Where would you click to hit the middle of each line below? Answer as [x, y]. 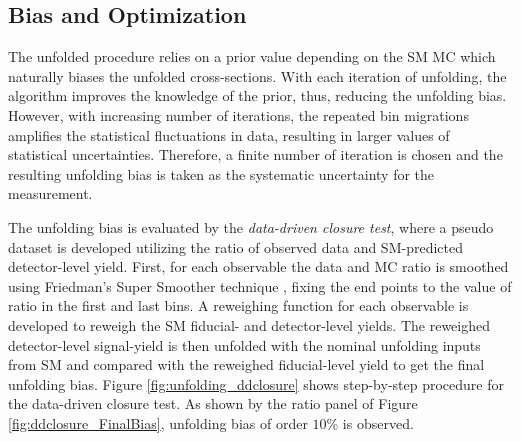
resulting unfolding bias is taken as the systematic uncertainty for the [221, 173]
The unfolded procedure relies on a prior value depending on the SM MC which [252, 56]
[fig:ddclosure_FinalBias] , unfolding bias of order [158, 422]
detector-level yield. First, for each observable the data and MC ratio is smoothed [258, 266]
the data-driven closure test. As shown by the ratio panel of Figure [213, 403]
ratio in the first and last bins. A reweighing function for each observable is [238, 305]
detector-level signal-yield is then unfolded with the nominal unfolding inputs [244, 344]
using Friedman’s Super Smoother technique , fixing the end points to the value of [260, 285]
